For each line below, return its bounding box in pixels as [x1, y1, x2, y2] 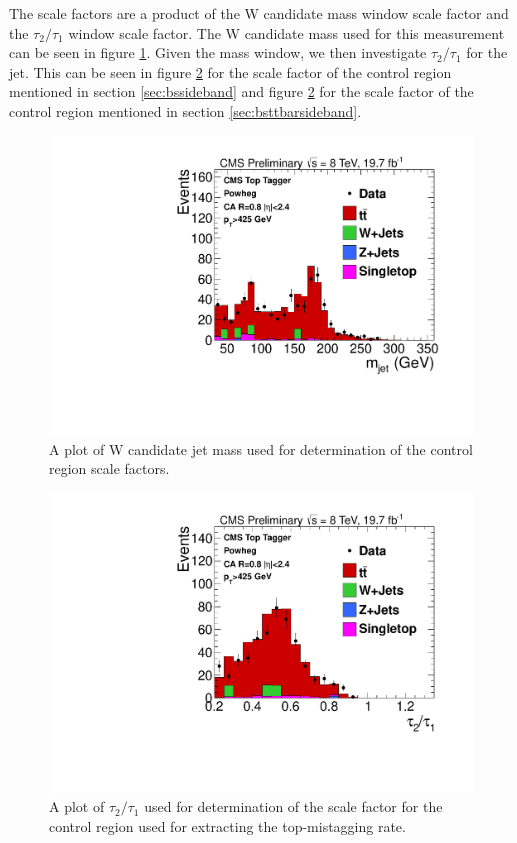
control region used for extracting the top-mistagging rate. [49, 815, 406, 836]
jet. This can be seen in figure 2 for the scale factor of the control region [9, 61, 452, 82]
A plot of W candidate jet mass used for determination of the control [49, 438, 473, 459]
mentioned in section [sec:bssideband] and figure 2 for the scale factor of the [9, 81, 474, 102]
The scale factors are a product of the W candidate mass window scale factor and [9, 3, 509, 23]
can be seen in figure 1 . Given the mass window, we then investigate [9, 42, 427, 63]
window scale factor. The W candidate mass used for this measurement [68, 22, 505, 43]
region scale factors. [49, 458, 170, 479]
